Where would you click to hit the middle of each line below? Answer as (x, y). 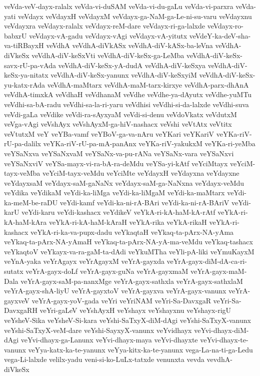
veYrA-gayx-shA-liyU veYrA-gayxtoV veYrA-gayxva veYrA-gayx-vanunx (115, 291)
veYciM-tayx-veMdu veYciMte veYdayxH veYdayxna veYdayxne (141, 173)
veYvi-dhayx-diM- (221, 330)
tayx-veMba (22, 173)
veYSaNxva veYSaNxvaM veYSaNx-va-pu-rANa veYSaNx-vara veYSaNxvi (119, 153)
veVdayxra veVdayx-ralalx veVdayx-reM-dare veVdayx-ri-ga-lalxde (104, 26)
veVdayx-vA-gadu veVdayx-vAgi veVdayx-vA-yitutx (108, 35)
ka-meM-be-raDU (31, 202)
